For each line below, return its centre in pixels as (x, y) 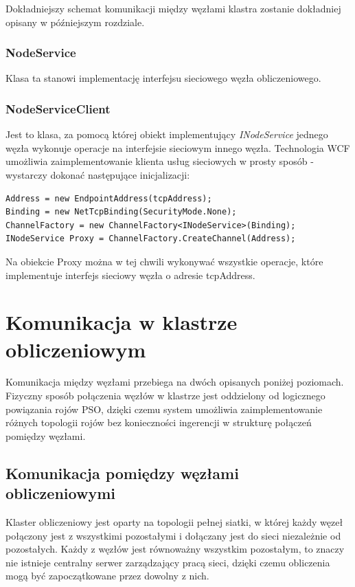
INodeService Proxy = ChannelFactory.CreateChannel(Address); (151, 239)
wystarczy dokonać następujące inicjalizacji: (98, 175)
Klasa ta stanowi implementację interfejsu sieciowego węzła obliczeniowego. (163, 78)
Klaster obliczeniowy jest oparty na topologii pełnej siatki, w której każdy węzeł (174, 522)
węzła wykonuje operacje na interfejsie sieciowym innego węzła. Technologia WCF (178, 147)
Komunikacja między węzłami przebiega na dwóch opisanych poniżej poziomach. (175, 382)
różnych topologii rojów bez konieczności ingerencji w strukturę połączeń (159, 422)
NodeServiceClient (58, 108)
